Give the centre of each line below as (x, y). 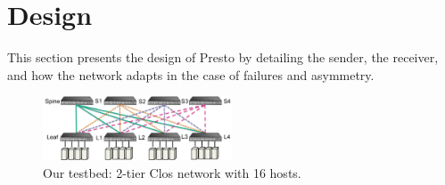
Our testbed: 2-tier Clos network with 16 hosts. (172, 172)
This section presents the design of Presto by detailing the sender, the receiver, (223, 57)
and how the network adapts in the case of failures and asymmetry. (191, 74)
